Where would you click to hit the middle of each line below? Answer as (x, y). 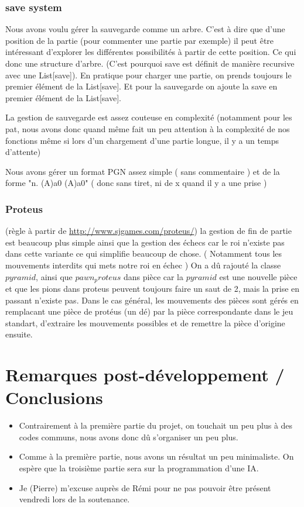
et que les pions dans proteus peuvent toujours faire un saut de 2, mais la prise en (153, 288)
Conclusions (54, 397)
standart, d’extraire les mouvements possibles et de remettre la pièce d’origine (145, 323)
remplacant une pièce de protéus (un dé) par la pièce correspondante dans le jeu (149, 311)
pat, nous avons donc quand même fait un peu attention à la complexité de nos (148, 128)
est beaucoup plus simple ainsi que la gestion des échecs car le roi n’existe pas (145, 242)
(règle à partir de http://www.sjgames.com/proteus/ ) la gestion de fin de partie (148, 231)
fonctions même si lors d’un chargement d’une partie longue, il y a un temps (142, 140)
